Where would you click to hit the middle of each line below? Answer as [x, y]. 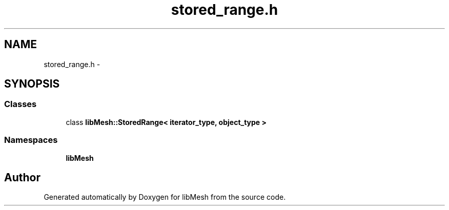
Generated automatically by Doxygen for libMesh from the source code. [165, 197]
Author [22, 177]
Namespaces [31, 140]
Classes [21, 104]
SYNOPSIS [32, 84]
